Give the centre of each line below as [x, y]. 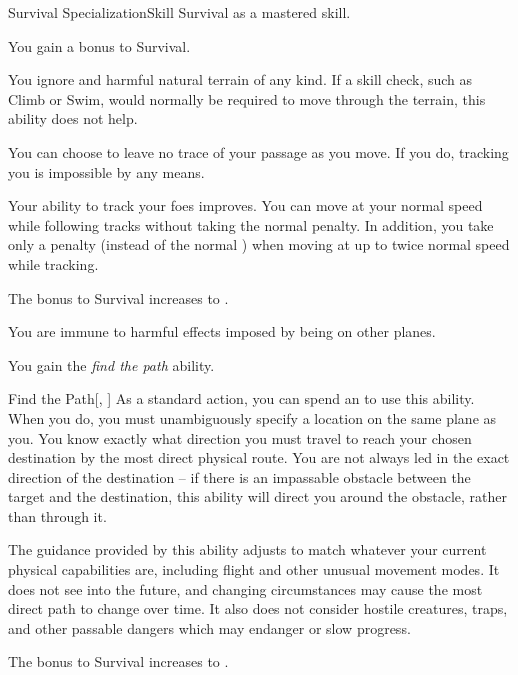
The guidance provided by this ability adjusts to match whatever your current [247, 549]
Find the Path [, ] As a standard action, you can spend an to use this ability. [241, 398]
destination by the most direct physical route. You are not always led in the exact [259, 457]
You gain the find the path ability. [111, 364]
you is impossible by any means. [106, 171]
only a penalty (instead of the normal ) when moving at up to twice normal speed [259, 244]
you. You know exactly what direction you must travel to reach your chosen [240, 437]
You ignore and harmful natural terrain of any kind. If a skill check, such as [240, 79]
